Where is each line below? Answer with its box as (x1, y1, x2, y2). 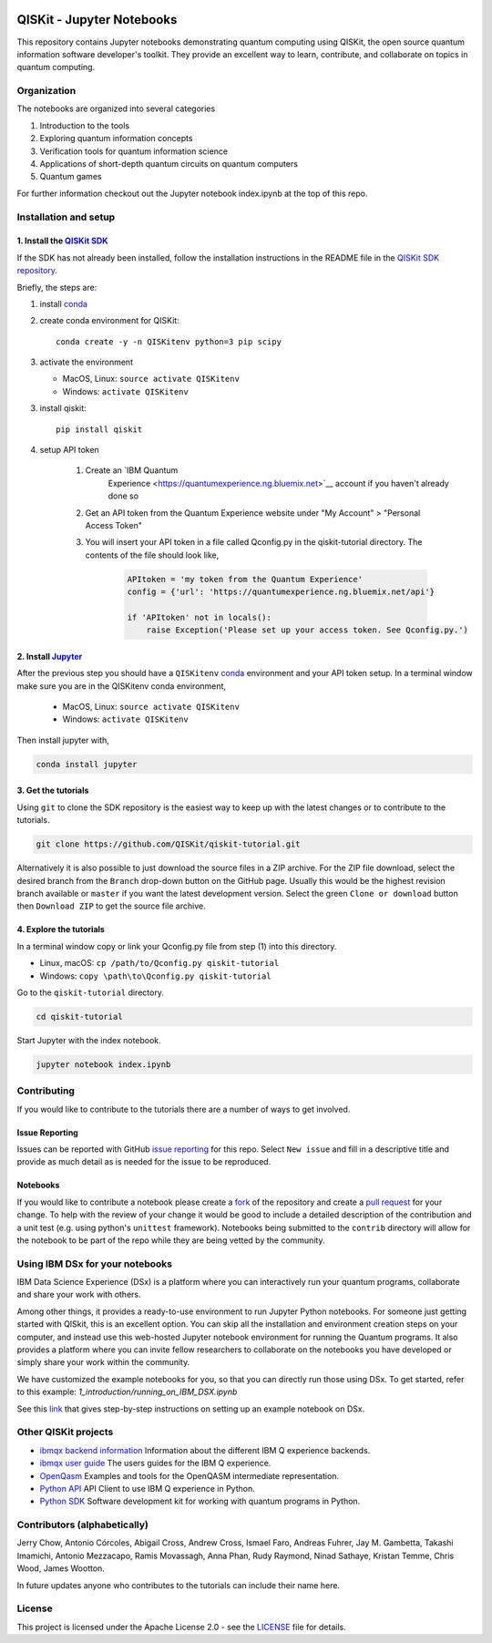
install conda (39, 298, 88, 309)
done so (108, 490, 139, 501)
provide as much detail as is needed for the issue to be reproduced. (16, 1156, 272, 1167)
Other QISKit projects (16, 1426, 114, 1439)
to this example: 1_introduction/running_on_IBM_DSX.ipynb (16, 1386, 238, 1398)
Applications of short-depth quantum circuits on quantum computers (39, 159, 298, 169)
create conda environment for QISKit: (39, 315, 179, 326)
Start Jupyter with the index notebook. (16, 1034, 161, 1045)
